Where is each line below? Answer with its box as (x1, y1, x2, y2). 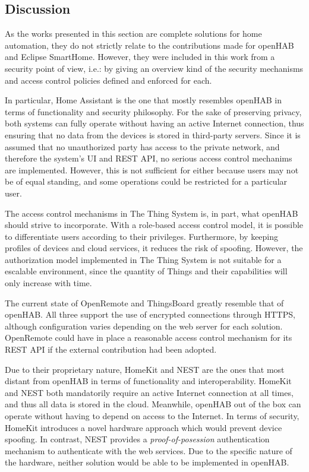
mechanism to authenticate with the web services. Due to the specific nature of (5, 444, 292, 457)
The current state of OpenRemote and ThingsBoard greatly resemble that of (5, 296, 284, 309)
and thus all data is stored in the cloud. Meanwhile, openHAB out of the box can (5, 398, 301, 410)
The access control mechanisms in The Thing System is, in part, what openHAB (5, 207, 298, 219)
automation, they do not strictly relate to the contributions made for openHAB (5, 39, 294, 51)
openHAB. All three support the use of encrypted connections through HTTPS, (5, 308, 295, 321)
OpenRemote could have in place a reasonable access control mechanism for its (5, 331, 292, 344)
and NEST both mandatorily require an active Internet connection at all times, (5, 386, 294, 398)
